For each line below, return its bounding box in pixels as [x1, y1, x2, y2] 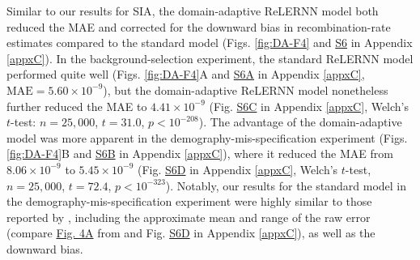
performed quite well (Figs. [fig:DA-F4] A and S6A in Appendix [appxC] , [6, 66, 365, 83]
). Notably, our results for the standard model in [165, 177, 407, 194]
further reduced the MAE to [6, 97, 147, 114]
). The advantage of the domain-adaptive [198, 113, 402, 130]
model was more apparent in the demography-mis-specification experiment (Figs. [6, 129, 408, 146]
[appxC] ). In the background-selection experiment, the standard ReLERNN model [6, 49, 414, 66]
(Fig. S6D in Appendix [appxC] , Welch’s [138, 160, 338, 177]
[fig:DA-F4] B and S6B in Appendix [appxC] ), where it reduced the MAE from [6, 145, 393, 162]
